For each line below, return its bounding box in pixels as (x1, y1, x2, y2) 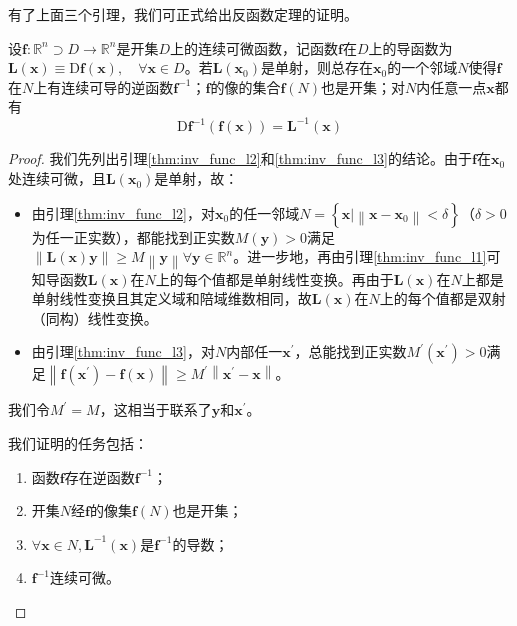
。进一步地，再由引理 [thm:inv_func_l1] (233, 246, 487, 267)
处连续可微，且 (8, 168, 106, 189)
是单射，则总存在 (261, 57, 374, 78)
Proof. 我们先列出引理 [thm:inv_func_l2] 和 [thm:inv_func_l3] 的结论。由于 (8, 148, 472, 169)
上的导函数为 (368, 37, 453, 58)
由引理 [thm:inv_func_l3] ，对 (31, 341, 216, 362)
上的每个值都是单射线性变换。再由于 (155, 268, 394, 289)
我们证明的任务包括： (8, 432, 148, 453)
